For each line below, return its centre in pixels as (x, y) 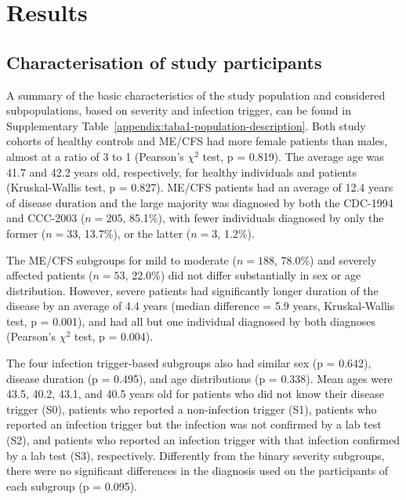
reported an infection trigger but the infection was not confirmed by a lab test (194, 424)
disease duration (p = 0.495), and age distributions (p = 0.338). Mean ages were (199, 378)
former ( (26, 233)
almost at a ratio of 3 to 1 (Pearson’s (95, 156)
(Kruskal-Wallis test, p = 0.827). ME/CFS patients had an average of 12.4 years (200, 187)
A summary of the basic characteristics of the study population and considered (196, 95)
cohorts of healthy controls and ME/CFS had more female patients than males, (197, 141)
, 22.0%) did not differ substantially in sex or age (243, 275)
